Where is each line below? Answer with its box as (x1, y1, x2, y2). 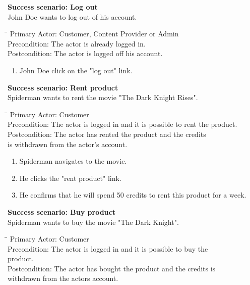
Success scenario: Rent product (8, 82, 118, 92)
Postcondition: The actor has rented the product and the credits (8, 128, 206, 139)
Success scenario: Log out (8, 2, 98, 12)
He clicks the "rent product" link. (19, 172, 121, 183)
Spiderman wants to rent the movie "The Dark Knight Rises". (8, 92, 198, 103)
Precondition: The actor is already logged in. (8, 38, 146, 49)
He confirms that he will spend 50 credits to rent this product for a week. (19, 189, 246, 200)
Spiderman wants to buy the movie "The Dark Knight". (8, 216, 179, 227)
